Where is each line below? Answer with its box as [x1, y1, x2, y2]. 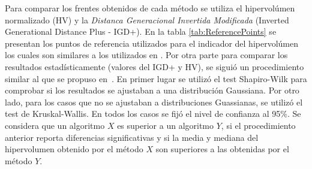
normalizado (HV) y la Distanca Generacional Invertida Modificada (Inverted [5, 13, 289, 26]
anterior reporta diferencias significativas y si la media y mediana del [5, 131, 259, 143]
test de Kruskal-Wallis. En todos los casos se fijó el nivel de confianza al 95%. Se [5, 107, 301, 120]
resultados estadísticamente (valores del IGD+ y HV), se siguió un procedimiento [5, 60, 304, 73]
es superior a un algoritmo [117, 119, 214, 131]
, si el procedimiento [221, 119, 296, 131]
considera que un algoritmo [5, 119, 105, 131]
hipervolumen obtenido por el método [5, 143, 143, 155]
